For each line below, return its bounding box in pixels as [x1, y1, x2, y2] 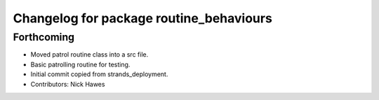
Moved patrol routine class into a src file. [30, 50, 149, 59]
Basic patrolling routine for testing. [30, 60, 131, 69]
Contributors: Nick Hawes [30, 80, 105, 88]
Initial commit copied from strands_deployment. [30, 70, 168, 78]
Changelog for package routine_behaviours [13, 10, 273, 26]
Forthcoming [13, 31, 75, 43]
